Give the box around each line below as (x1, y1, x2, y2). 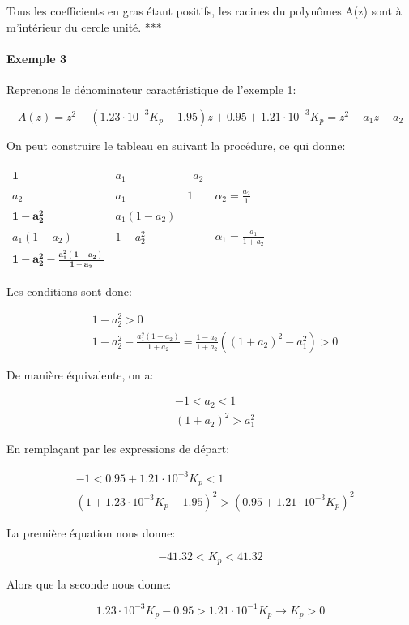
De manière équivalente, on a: (6, 366, 154, 383)
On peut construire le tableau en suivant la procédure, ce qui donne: (6, 136, 346, 153)
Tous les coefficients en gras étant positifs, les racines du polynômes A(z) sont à (6, 2, 402, 19)
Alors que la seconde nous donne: (6, 575, 172, 592)
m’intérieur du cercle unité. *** (6, 18, 162, 35)
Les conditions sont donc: (6, 282, 132, 299)
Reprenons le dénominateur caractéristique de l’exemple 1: (6, 80, 296, 97)
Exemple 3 (6, 49, 67, 66)
